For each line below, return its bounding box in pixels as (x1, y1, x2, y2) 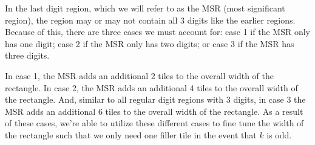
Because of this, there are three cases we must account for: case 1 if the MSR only (5, 25, 310, 38)
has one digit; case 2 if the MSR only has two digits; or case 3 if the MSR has (5, 37, 294, 50)
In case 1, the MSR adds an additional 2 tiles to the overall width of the (5, 69, 274, 82)
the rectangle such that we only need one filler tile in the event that (5, 128, 257, 141)
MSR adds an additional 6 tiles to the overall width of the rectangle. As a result (5, 105, 303, 117)
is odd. (266, 128, 292, 141)
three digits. (5, 49, 50, 62)
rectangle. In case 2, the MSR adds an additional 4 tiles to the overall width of (5, 81, 298, 94)
